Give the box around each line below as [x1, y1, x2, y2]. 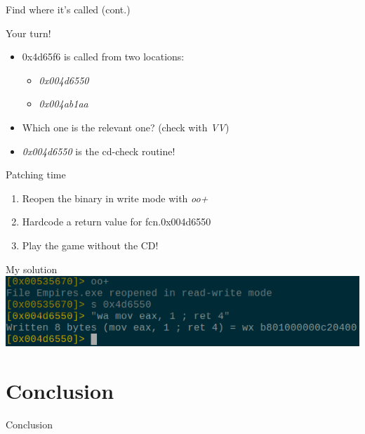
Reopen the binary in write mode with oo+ [22, 190, 208, 205]
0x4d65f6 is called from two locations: [22, 49, 185, 64]
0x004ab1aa [39, 96, 88, 111]
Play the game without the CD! [22, 237, 159, 252]
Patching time [6, 167, 66, 182]
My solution [6, 261, 58, 276]
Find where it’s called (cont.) [6, 2, 131, 16]
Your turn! [6, 25, 51, 40]
